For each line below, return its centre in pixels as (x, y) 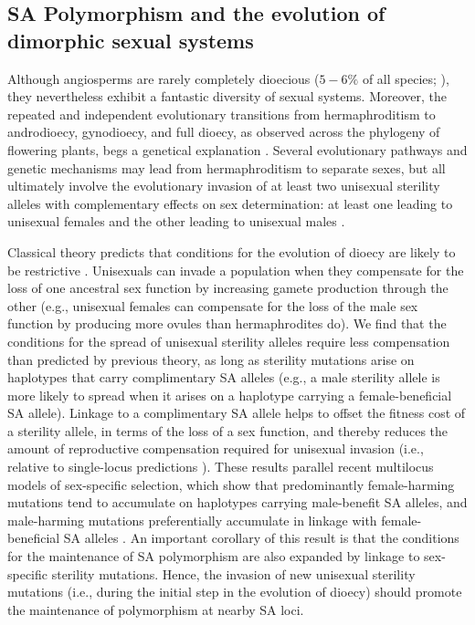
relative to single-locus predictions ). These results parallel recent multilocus (221, 467)
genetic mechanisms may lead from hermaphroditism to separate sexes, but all (227, 167)
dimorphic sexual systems (131, 40)
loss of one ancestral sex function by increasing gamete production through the (228, 288)
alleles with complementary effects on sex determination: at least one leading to (230, 203)
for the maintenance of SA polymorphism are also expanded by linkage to (214, 556)
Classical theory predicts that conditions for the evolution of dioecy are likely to (232, 251)
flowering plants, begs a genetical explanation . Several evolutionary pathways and (237, 149)
